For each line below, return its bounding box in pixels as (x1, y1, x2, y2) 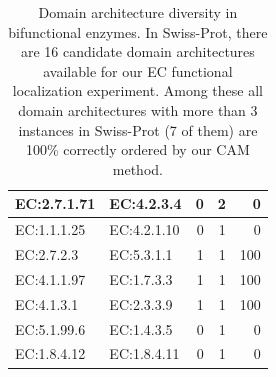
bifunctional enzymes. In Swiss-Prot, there (8, 21, 268, 42)
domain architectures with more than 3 (18, 99, 258, 120)
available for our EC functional (43, 60, 233, 81)
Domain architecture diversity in (38, 2, 238, 22)
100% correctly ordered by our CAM (25, 139, 250, 160)
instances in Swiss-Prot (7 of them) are (18, 119, 258, 140)
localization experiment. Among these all (12, 80, 263, 101)
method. (112, 158, 163, 179)
